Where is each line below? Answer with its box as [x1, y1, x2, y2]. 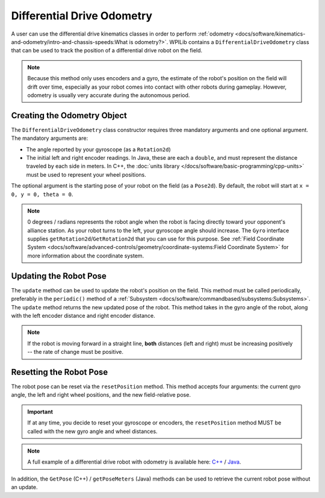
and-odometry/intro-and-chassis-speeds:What [11, 38, 128, 45]
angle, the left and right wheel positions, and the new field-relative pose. [11, 391, 191, 399]
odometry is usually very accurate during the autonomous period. [27, 91, 190, 99]
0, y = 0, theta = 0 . [11, 191, 73, 198]
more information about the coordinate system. [27, 252, 144, 259]
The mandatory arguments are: [11, 134, 88, 142]
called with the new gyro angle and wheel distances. [27, 427, 158, 435]
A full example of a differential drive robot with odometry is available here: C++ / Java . [27, 458, 241, 465]
